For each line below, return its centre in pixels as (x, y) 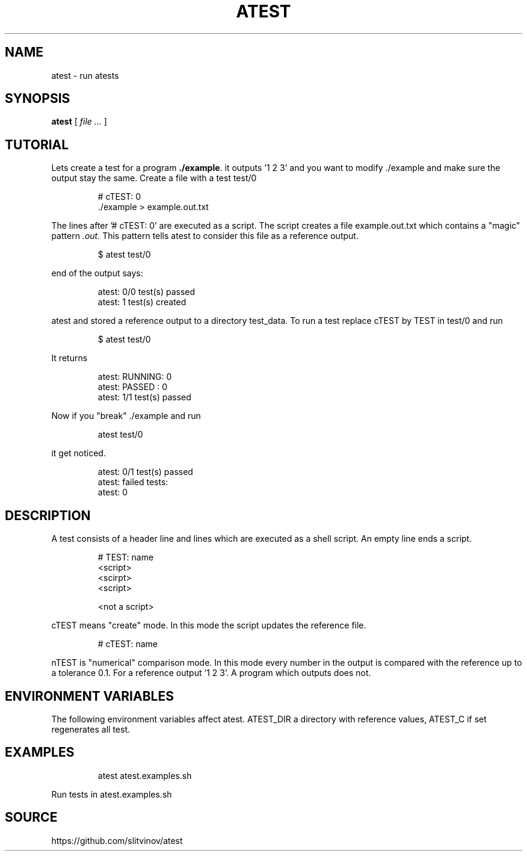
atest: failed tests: (133, 482)
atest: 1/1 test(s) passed (144, 397)
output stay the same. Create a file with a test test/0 (154, 178)
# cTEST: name (128, 644)
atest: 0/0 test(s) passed (146, 292)
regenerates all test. (91, 729)
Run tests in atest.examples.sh (112, 794)
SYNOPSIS (38, 99)
